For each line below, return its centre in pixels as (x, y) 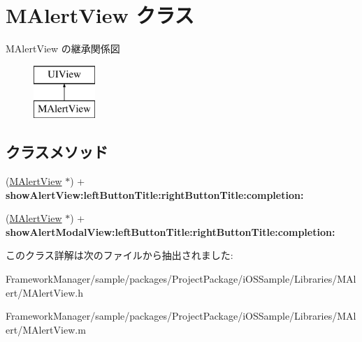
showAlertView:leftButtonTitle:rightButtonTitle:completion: (155, 194)
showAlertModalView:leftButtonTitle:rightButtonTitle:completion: (171, 231)
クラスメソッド (57, 152)
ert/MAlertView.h (44, 292)
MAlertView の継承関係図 (63, 49)
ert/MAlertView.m (46, 329)
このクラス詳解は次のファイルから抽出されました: (120, 255)
